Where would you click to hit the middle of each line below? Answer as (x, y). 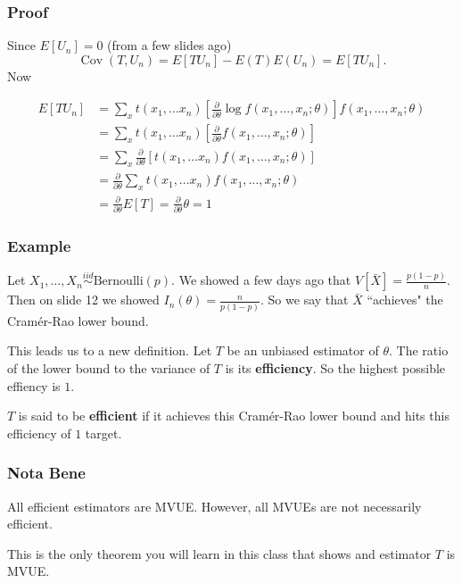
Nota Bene (46, 473)
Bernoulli (118, 282)
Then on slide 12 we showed (83, 300)
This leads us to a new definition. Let (110, 350)
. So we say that (305, 300)
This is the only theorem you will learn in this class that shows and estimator (219, 553)
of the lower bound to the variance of (109, 367)
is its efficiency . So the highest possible (335, 367)
